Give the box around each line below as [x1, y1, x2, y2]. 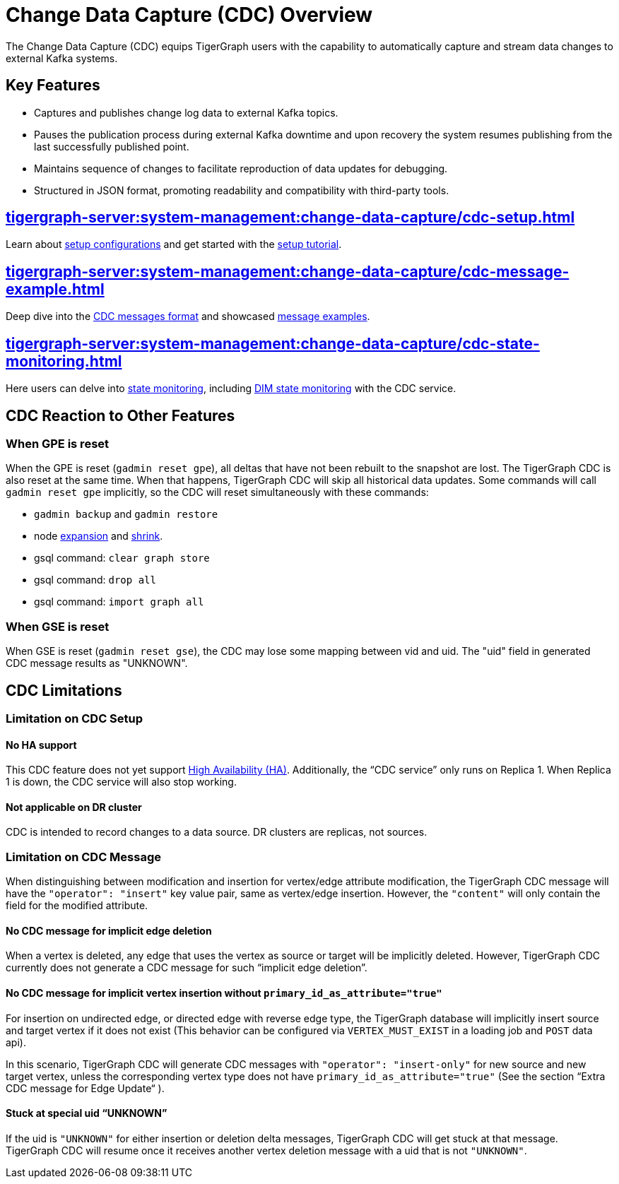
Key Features [6, 76, 100, 95]
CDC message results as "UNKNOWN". [6, 657, 188, 670]
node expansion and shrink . [34, 530, 163, 543]
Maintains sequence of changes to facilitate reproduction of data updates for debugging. [34, 162, 448, 174]
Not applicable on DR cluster [6, 800, 142, 813]
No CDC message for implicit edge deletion [6, 924, 212, 937]
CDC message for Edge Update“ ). [6, 1082, 165, 1094]
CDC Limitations [6, 681, 122, 699]
